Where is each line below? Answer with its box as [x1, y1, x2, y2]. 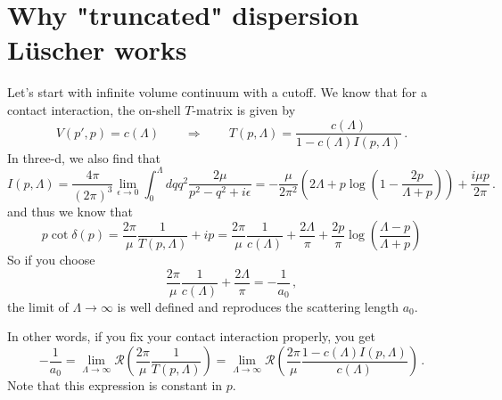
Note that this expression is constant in [7, 376, 223, 395]
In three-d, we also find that [7, 148, 161, 167]
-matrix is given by [192, 100, 296, 118]
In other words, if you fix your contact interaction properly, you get [7, 327, 375, 346]
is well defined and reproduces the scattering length [117, 297, 399, 315]
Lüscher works [7, 31, 187, 68]
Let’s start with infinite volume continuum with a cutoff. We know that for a [7, 83, 427, 102]
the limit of [7, 297, 69, 315]
